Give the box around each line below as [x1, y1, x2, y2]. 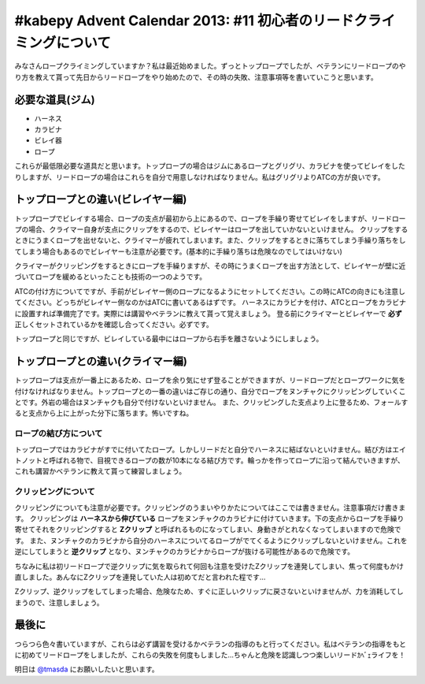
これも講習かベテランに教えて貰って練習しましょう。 [14, 467, 187, 476]
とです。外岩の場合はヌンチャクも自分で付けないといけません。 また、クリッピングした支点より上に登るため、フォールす [14, 398, 408, 407]
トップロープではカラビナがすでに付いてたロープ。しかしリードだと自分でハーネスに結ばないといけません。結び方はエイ [14, 444, 407, 454]
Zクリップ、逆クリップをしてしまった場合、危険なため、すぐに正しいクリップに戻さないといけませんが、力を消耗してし [14, 587, 405, 597]
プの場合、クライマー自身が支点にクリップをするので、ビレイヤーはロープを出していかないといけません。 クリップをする [14, 225, 408, 234]
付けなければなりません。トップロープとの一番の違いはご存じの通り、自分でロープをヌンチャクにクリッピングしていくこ [14, 386, 406, 396]
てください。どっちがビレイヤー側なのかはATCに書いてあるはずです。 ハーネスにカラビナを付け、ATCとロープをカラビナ [14, 298, 407, 307]
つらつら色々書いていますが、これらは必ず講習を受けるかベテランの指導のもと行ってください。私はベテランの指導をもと [14, 639, 407, 649]
